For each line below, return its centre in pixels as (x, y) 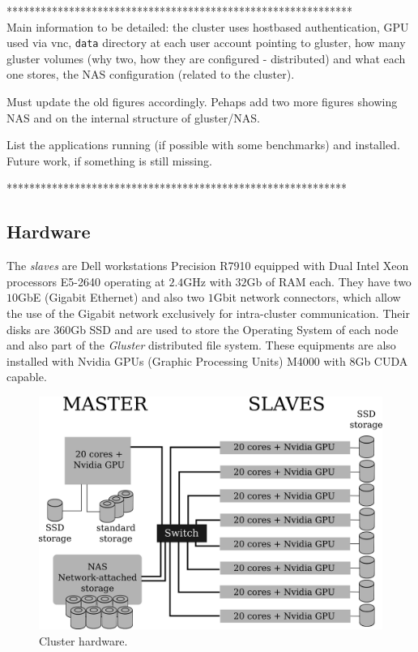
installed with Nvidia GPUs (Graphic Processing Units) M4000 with (176, 360)
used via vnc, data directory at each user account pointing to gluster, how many (206, 43)
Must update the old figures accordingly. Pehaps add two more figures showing (202, 102)
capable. (27, 377)
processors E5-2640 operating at (86, 281)
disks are (28, 329)
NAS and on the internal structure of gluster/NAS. (134, 117)
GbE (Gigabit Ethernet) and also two (111, 297)
